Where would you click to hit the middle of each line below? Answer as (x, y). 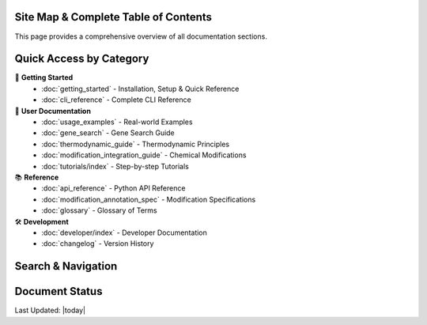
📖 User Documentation (53, 111)
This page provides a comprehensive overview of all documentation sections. (141, 36)
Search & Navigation (66, 266)
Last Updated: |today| (50, 310)
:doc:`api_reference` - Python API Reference (113, 188)
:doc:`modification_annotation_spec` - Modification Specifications (149, 199)
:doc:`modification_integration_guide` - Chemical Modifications (144, 155)
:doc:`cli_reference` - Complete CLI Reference (116, 100)
